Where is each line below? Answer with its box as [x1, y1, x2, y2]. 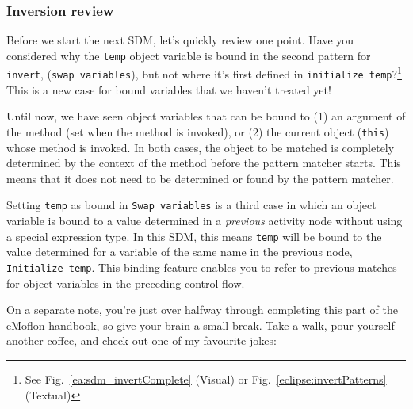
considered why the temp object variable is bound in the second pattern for [6, 47, 371, 63]
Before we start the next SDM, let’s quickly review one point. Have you [6, 32, 354, 48]
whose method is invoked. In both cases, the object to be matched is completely [6, 139, 395, 155]
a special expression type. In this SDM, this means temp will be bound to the [6, 227, 382, 244]
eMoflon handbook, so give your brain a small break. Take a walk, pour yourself [6, 316, 395, 333]
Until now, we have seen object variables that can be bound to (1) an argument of [6, 108, 406, 124]
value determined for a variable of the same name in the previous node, [6, 243, 353, 260]
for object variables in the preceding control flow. [6, 274, 245, 291]
